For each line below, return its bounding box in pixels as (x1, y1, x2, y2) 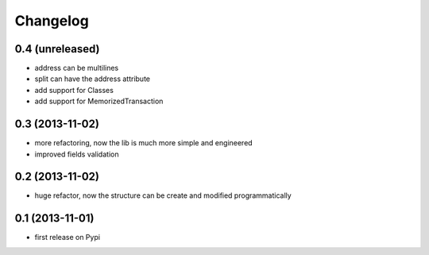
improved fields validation (34, 149, 119, 159)
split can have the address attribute (34, 74, 151, 83)
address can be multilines (34, 64, 119, 73)
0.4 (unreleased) (14, 42, 100, 56)
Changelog (14, 12, 89, 29)
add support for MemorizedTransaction (34, 96, 164, 106)
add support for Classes (34, 85, 114, 95)
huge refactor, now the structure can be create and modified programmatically (34, 191, 292, 200)
